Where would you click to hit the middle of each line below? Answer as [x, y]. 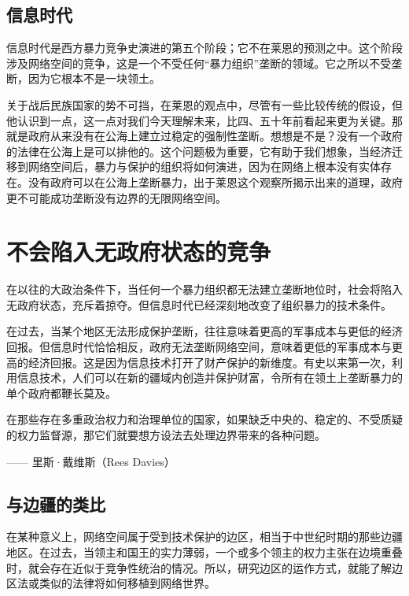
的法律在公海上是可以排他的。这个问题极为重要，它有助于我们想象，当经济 [199, 151]
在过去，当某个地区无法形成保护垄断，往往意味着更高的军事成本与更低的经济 [204, 331]
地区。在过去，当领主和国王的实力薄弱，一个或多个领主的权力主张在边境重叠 [204, 552]
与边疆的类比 [56, 503]
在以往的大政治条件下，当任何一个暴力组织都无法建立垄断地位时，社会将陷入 [204, 289]
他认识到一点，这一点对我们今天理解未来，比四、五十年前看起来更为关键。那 [204, 120]
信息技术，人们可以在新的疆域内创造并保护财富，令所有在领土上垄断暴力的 [210, 378]
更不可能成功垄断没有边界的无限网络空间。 [116, 197]
